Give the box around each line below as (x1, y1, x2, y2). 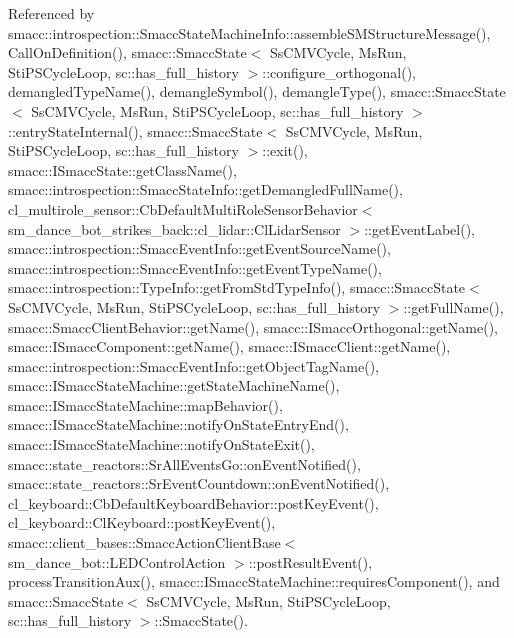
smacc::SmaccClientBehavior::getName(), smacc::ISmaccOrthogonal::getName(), (8, 316, 498, 337)
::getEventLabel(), (364, 218, 475, 239)
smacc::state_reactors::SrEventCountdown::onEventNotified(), (8, 473, 390, 494)
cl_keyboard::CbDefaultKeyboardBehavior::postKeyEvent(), (8, 492, 379, 513)
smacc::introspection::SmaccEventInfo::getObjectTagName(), (8, 355, 380, 376)
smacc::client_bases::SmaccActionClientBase (8, 532, 281, 553)
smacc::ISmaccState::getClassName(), (8, 159, 237, 180)
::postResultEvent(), (248, 551, 373, 572)
